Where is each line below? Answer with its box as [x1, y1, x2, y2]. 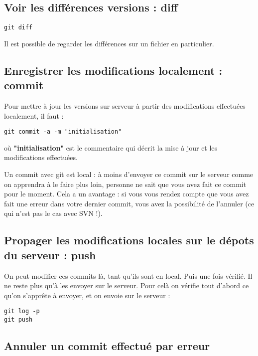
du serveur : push [4, 247, 96, 262]
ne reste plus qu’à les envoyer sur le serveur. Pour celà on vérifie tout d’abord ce [4, 280, 249, 291]
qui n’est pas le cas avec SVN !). [4, 208, 103, 218]
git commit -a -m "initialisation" [4, 128, 122, 136]
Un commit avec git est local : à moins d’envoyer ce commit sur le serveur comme [4, 169, 254, 179]
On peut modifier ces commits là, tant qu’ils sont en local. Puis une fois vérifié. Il [4, 270, 253, 281]
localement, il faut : [4, 110, 64, 121]
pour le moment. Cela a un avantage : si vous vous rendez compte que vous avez [4, 188, 249, 199]
